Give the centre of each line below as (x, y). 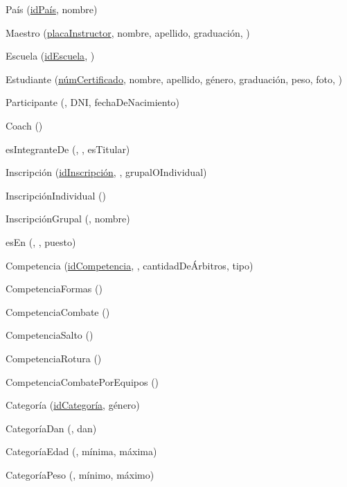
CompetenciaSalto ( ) (50, 335)
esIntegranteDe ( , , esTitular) (68, 149)
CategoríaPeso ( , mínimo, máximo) (80, 474)
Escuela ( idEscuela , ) (50, 56)
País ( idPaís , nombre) (52, 9)
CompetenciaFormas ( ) (54, 289)
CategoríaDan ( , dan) (51, 428)
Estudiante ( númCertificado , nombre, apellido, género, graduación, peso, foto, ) (174, 79)
